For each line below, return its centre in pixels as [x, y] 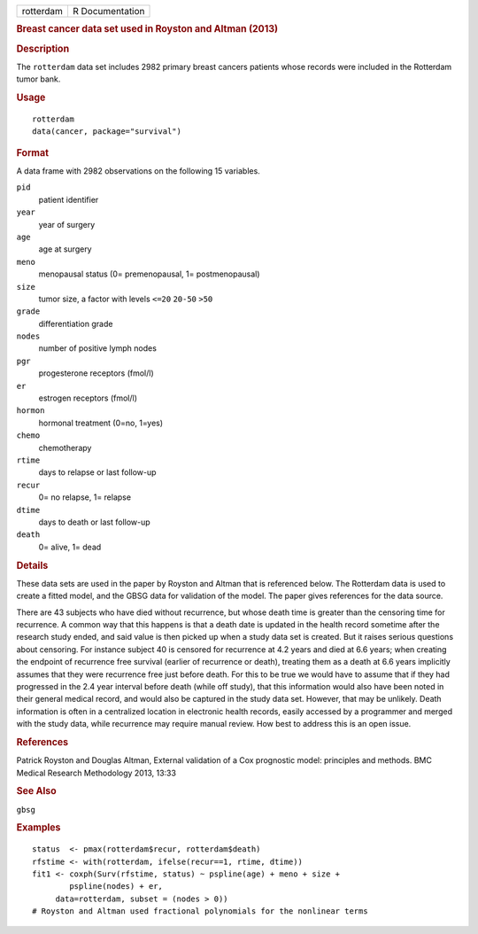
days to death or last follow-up [94, 522]
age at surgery [65, 249]
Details [32, 565]
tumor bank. [39, 79]
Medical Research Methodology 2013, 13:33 [96, 773]
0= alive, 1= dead [70, 547]
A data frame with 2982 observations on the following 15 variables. [138, 171]
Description [43, 49]
